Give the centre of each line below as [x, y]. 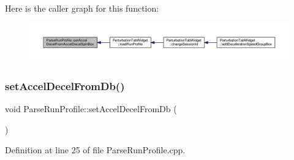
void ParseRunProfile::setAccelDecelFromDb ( [91, 109]
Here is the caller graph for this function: [82, 8]
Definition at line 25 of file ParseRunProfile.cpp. [95, 150]
